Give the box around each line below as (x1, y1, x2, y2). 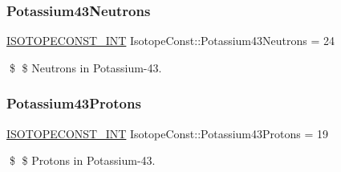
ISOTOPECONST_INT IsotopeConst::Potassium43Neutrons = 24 (6, 32, 335, 49)
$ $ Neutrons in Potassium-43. (9, 59, 162, 76)
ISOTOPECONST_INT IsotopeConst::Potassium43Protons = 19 (6, 125, 329, 141)
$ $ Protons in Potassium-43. (9, 152, 156, 169)
